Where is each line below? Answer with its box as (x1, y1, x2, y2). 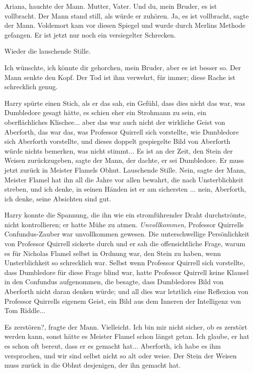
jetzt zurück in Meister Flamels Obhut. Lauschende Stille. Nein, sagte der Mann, (4, 164, 246, 175)
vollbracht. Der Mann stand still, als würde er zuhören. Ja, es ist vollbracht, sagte (4, 10, 249, 20)
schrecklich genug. (4, 81, 58, 92)
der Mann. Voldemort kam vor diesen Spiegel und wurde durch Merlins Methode (4, 20, 246, 30)
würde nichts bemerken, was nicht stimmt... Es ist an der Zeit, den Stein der (4, 145, 233, 156)
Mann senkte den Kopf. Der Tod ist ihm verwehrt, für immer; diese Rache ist (4, 72, 235, 82)
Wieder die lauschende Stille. (4, 46, 91, 56)
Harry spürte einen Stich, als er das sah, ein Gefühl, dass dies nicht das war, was (4, 98, 246, 108)
